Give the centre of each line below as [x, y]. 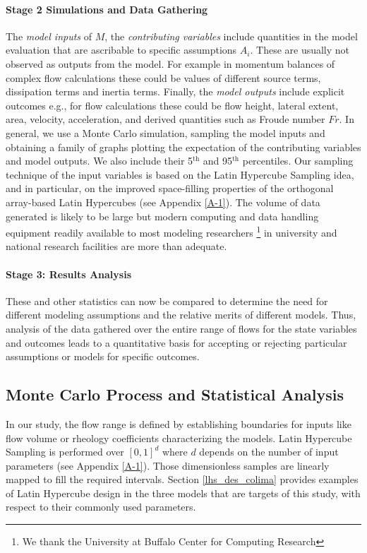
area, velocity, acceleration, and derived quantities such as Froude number [166, 119]
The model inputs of [49, 36]
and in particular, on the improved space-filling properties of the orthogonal [170, 188]
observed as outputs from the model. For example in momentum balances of [170, 63]
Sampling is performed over [65, 452]
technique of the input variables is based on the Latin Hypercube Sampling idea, [180, 174]
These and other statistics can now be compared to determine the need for [167, 301]
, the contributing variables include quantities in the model [231, 36]
